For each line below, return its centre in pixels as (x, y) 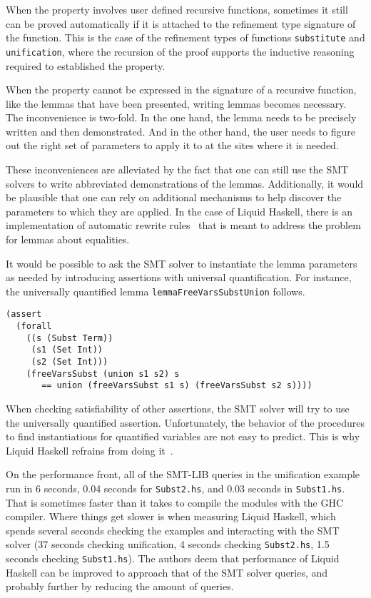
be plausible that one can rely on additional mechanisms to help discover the (174, 197)
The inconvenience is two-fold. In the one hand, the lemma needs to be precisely (181, 117)
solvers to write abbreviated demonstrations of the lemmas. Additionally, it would (185, 183)
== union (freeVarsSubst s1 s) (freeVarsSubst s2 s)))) (177, 386)
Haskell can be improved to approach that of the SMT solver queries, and (167, 572)
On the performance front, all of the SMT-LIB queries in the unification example (183, 474)
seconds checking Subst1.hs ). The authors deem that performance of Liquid (173, 558)
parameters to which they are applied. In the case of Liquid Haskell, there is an (179, 211)
